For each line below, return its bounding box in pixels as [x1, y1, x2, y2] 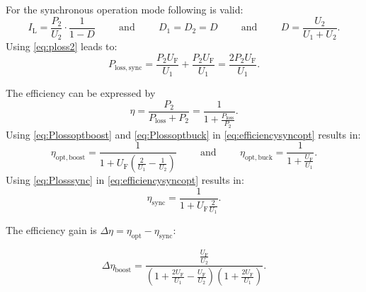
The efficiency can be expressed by [6, 86, 156, 100]
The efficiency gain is [6, 223, 97, 238]
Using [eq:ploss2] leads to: [6, 39, 118, 54]
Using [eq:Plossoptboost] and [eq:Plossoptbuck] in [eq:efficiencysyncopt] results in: [6, 127, 361, 141]
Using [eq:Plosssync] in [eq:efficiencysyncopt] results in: [6, 173, 244, 187]
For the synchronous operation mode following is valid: [6, 2, 244, 16]
